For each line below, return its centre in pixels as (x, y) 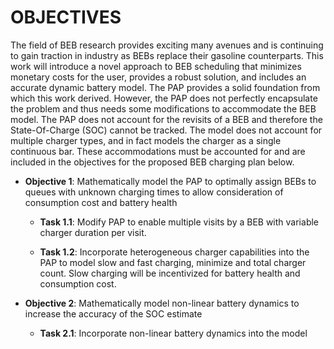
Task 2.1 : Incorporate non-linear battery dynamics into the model (173, 333)
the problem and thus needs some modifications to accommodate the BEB (163, 108)
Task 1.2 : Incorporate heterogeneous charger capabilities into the (174, 252)
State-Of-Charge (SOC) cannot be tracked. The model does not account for (166, 130)
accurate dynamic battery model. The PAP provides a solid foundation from (165, 87)
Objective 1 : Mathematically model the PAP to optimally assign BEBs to (170, 181)
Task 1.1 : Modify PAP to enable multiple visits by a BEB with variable (179, 222)
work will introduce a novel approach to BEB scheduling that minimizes (156, 66)
